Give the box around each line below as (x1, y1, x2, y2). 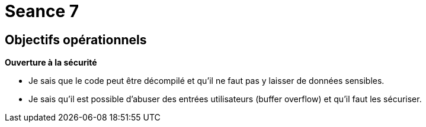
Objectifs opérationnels (5, 32, 147, 47)
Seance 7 (5, 1, 79, 21)
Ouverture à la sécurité (5, 57, 97, 68)
